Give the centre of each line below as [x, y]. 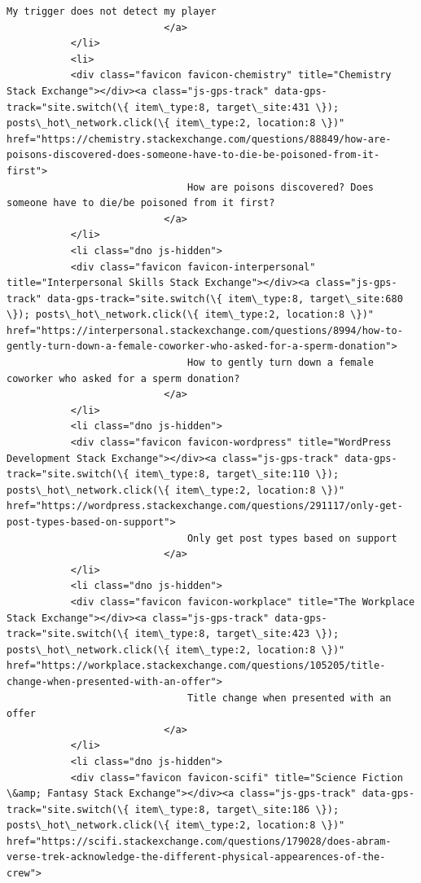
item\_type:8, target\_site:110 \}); [237, 474]
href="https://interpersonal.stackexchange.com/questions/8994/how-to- [205, 330]
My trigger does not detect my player [112, 11]
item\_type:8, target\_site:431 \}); [237, 107]
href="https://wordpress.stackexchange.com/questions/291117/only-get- [205, 506]
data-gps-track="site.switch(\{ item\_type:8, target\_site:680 [225, 299]
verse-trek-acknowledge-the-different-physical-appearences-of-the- [196, 857]
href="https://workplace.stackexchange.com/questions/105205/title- [196, 666]
